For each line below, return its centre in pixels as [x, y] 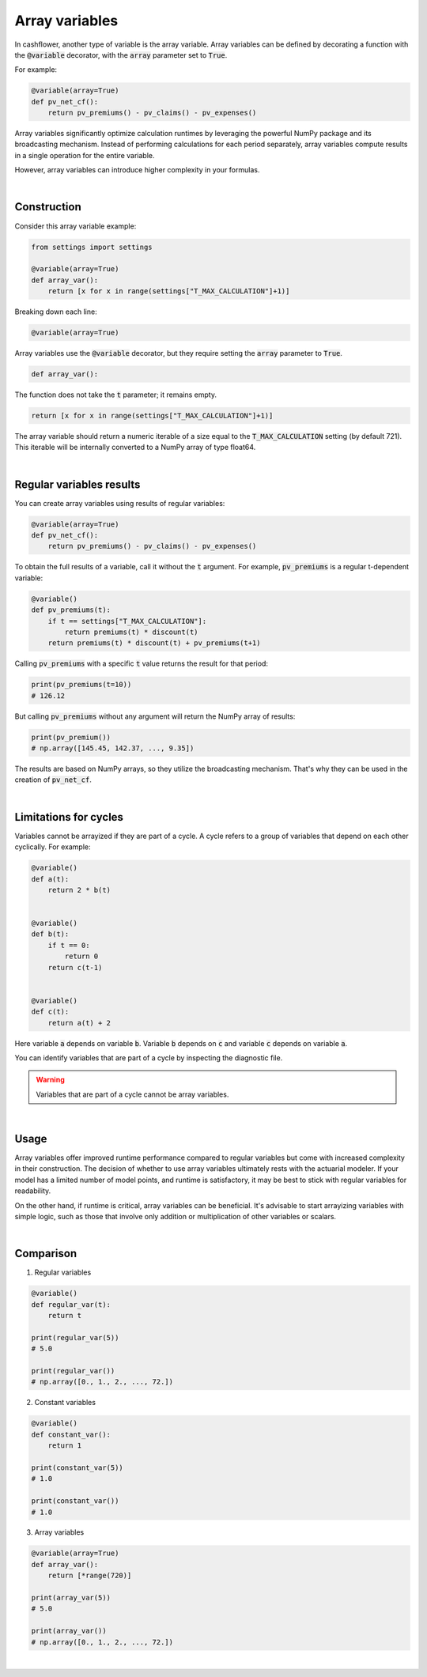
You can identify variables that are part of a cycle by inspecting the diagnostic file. [149, 1058]
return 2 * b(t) [79, 890]
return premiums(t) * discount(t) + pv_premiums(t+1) [154, 643]
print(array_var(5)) [71, 1598]
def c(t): [50, 1012]
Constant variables [65, 1403]
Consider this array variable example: [76, 226]
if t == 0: [69, 945]
